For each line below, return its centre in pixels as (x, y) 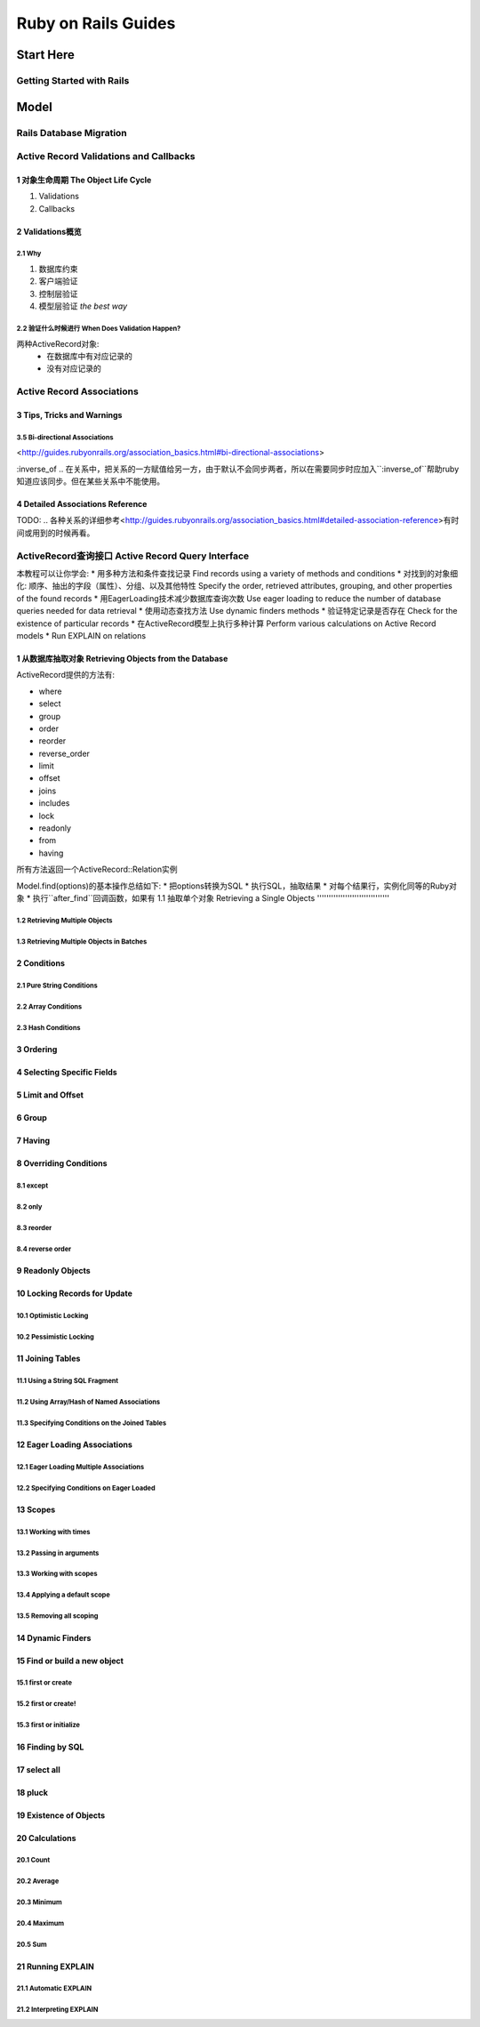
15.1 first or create (44, 1683)
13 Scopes (36, 1509)
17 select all (39, 1769)
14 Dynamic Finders (54, 1637)
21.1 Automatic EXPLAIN (54, 1989)
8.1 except (32, 1186)
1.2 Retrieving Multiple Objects (64, 921)
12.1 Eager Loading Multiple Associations (80, 1467)
